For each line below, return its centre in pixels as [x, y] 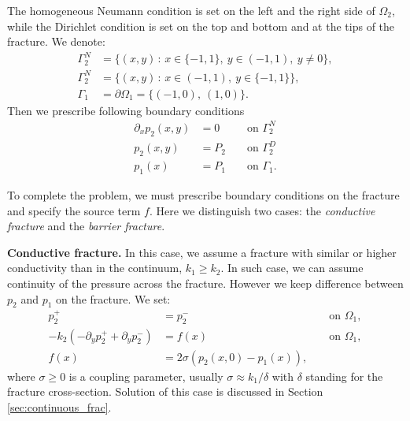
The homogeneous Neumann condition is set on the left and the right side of [191, 10]
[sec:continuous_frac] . [59, 406]
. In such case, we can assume [292, 268]
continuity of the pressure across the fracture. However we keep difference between [205, 283]
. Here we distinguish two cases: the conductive [262, 210]
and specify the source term [74, 210]
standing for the [344, 376]
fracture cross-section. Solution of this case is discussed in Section [165, 391]
